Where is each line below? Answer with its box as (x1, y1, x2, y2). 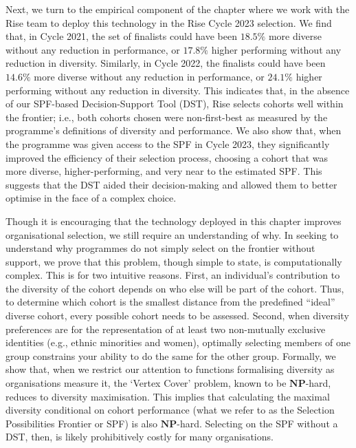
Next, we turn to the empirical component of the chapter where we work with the (5, 2, 350, 16)
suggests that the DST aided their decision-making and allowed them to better (5, 177, 337, 191)
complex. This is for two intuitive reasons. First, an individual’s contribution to (5, 268, 340, 282)
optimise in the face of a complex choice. (5, 191, 177, 205)
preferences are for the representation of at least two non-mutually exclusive (5, 321, 326, 336)
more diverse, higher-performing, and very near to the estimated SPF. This (5, 164, 322, 178)
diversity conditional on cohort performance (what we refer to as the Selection (5, 403, 335, 417)
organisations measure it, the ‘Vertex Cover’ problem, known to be (5, 376, 287, 390)
